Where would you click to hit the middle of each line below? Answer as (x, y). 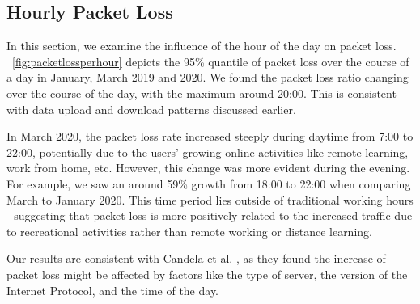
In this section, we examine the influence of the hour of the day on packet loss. (202, 46)
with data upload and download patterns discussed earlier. (151, 109)
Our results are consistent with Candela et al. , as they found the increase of (196, 258)
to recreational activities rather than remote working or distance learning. (189, 231)
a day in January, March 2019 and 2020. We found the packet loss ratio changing (208, 77)
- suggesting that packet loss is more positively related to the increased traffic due (210, 215)
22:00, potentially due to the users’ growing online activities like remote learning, (208, 152)
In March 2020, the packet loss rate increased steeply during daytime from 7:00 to (210, 136)
